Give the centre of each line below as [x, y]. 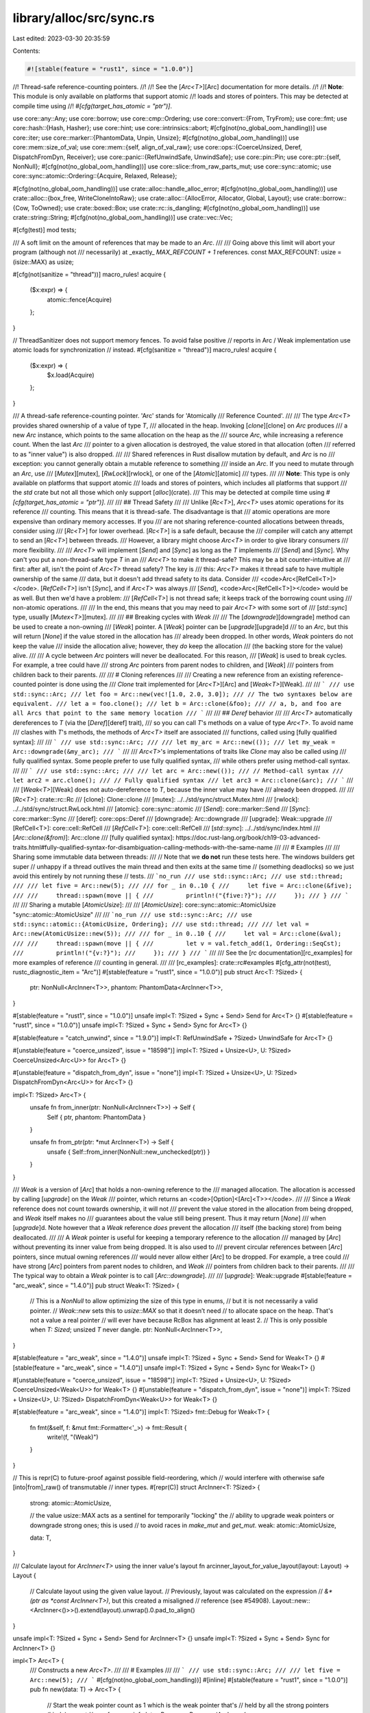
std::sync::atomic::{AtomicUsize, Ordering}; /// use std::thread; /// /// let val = [161, 924]
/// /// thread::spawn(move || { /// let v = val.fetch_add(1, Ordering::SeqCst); [177, 943]
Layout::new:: [291, 1601]
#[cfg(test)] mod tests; [45, 230]
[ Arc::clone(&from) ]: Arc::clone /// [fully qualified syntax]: [94, 838]
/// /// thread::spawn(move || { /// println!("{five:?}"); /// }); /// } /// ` [181, 895]
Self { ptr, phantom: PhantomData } [96, 1117]
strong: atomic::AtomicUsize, [71, 1503]
